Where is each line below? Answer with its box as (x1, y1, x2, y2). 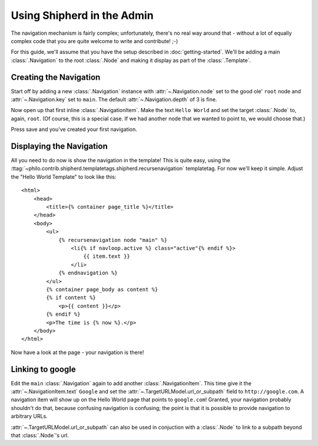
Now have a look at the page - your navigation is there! (11, 349, 144, 356)
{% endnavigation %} (58, 270, 118, 277)
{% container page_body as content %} (46, 286, 158, 293)
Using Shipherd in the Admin (11, 9, 154, 22)
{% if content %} (46, 294, 97, 301)
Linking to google (11, 364, 76, 374)
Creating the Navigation (11, 72, 101, 82)
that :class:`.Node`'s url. (11, 431, 69, 439)
